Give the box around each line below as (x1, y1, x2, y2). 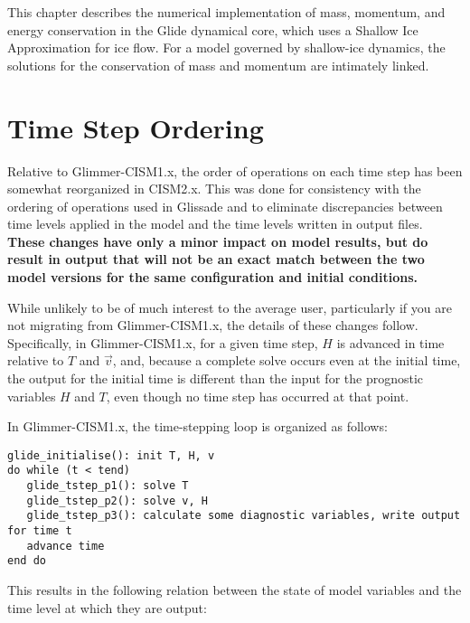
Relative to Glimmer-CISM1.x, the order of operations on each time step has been (7, 161, 463, 180)
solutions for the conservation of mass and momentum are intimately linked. (7, 55, 429, 74)
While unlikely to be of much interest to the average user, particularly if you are (7, 297, 452, 316)
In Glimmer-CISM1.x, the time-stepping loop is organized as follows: (7, 417, 388, 436)
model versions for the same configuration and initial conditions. (7, 268, 418, 287)
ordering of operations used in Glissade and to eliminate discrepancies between (7, 196, 443, 215)
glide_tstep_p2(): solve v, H (26, 494, 208, 507)
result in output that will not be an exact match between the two (7, 250, 425, 269)
